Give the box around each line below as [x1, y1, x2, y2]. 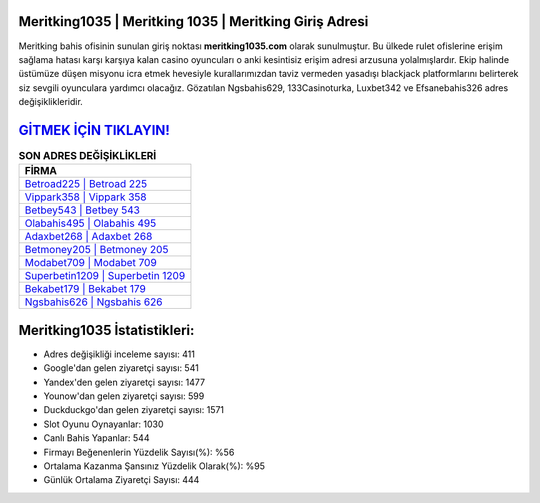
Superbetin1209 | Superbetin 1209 [24, 269, 186, 283]
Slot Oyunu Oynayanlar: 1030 [43, 418, 164, 430]
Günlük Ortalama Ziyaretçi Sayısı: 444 [43, 474, 200, 486]
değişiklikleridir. [18, 96, 84, 108]
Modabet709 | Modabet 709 [24, 256, 157, 270]
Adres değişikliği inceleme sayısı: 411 [43, 348, 195, 360]
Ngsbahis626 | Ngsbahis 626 [24, 295, 163, 309]
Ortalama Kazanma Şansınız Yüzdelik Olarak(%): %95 [43, 460, 265, 472]
